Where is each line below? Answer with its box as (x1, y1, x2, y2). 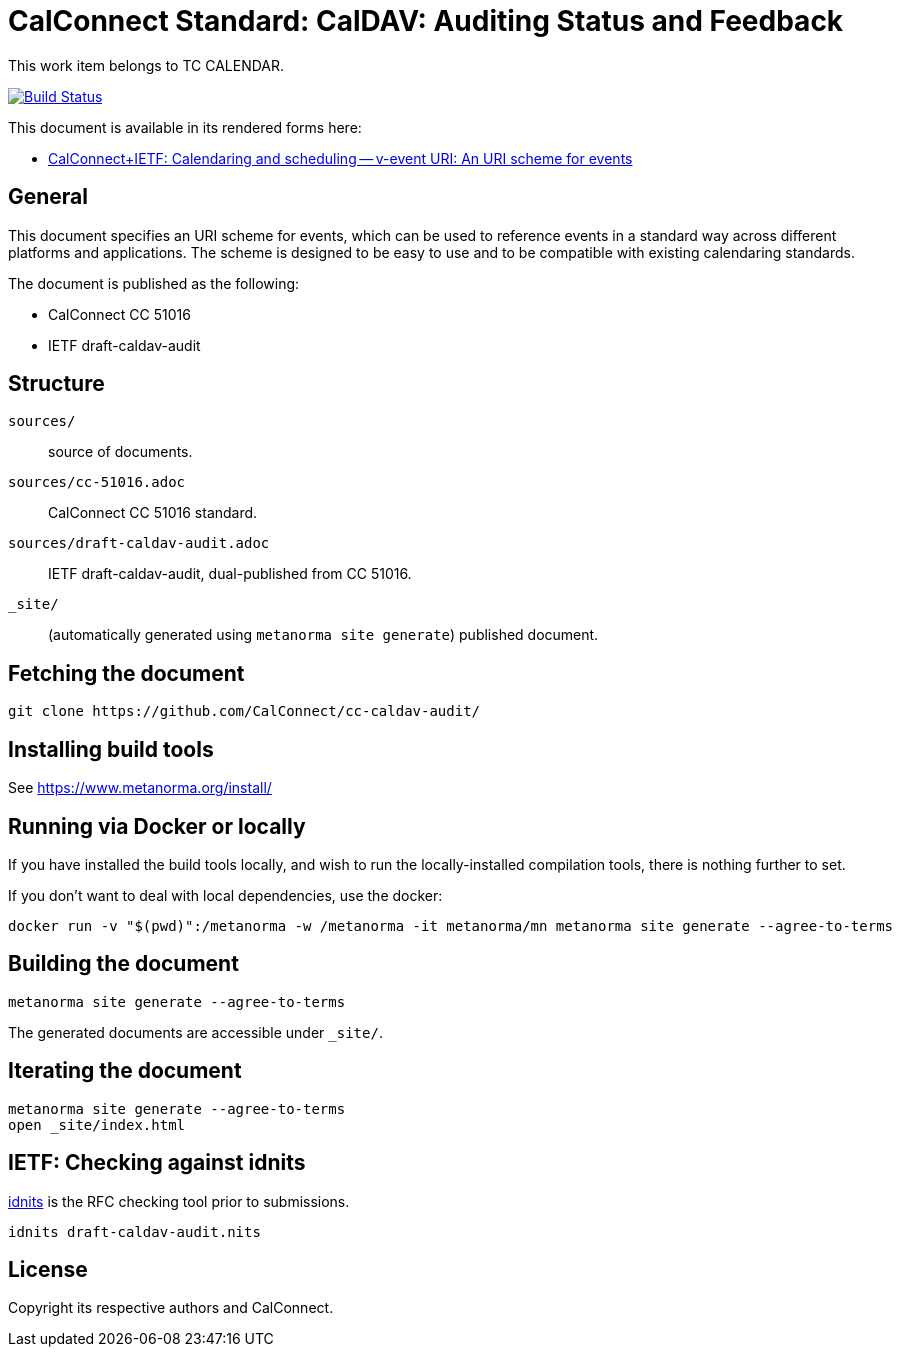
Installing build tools (8, 736, 214, 762)
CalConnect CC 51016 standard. (48, 504, 258, 522)
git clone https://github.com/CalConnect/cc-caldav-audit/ (8, 703, 481, 720)
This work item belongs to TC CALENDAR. (8, 56, 285, 74)
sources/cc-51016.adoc (8, 474, 186, 491)
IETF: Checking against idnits (8, 1150, 306, 1176)
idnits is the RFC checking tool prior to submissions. (8, 1192, 350, 1210)
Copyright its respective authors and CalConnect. (8, 1299, 334, 1317)
